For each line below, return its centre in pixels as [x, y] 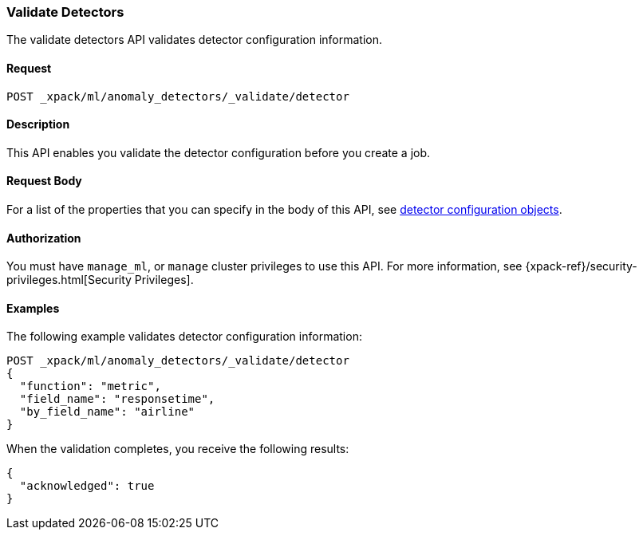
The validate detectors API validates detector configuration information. [195, 40]
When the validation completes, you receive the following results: [178, 449]
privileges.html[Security [69, 280]
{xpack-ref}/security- [581, 266]
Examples [33, 308]
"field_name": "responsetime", [117, 399]
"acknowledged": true [87, 486]
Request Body [44, 181]
